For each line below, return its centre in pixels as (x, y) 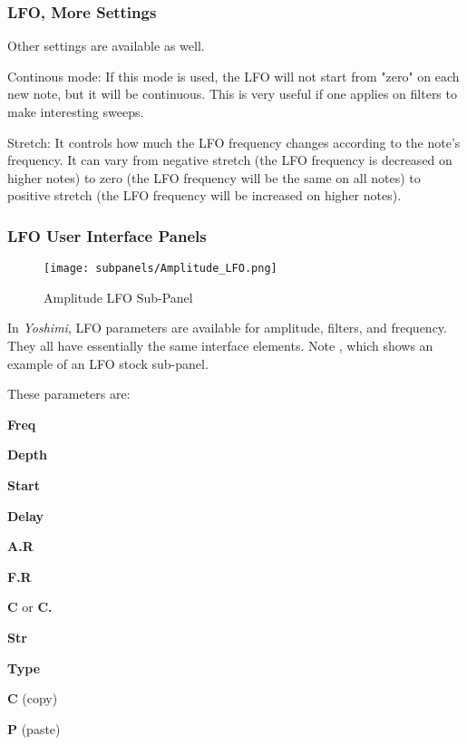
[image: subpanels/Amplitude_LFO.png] (161, 269)
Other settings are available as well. (106, 46)
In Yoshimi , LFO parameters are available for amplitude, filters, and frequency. (227, 328)
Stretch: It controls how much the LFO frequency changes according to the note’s (234, 142)
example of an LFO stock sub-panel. (108, 363)
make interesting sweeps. (76, 111)
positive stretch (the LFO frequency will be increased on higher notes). (204, 195)
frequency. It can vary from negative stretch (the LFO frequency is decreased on (230, 160)
